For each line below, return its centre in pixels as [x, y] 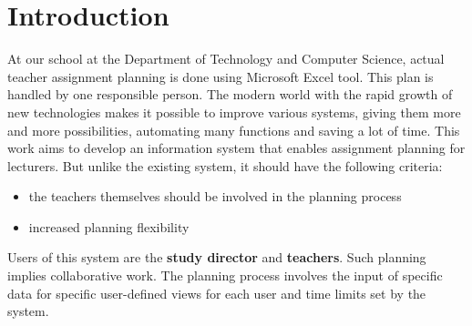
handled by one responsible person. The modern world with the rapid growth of [230, 94]
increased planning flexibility [109, 226]
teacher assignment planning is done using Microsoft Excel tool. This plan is [221, 76]
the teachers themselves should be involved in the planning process [215, 196]
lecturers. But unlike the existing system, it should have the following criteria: [225, 165]
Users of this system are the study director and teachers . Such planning [217, 257]
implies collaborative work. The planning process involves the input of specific [225, 275]
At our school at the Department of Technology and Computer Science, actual [226, 59]
